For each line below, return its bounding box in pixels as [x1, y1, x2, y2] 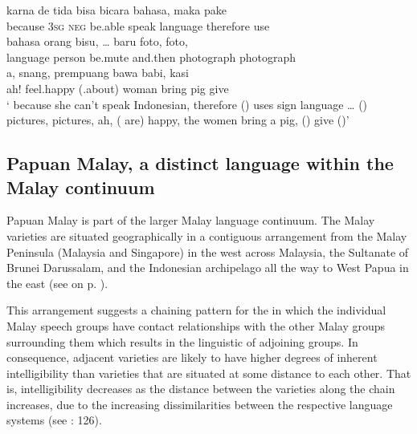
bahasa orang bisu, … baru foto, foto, [6, 33, 188, 50]
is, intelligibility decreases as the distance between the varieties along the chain [6, 380, 395, 397]
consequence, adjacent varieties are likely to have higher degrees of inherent [6, 349, 378, 366]
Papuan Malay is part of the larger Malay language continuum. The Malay [6, 212, 375, 229]
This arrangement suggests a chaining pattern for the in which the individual [6, 302, 386, 318]
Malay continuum [6, 174, 155, 199]
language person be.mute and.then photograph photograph [6, 48, 296, 65]
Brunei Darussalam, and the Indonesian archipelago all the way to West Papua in [6, 259, 409, 276]
